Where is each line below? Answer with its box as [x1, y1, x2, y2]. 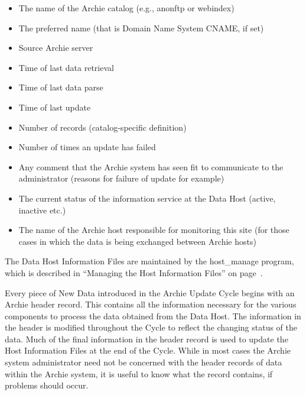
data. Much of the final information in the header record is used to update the [5, 332, 288, 345]
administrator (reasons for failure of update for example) [18, 172, 224, 184]
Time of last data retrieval [18, 61, 114, 73]
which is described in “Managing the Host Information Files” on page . [5, 266, 263, 279]
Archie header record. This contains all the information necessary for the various [5, 298, 297, 310]
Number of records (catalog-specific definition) [18, 121, 187, 133]
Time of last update [18, 101, 91, 113]
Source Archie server [18, 41, 93, 54]
